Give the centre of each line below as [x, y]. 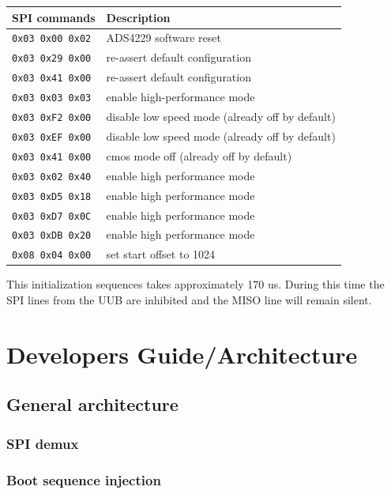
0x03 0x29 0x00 [52, 59]
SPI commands [54, 17]
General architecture [92, 404]
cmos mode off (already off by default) [199, 155]
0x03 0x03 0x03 [52, 98]
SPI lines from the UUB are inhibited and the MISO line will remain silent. [189, 300]
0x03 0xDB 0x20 [52, 236]
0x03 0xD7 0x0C [52, 216]
